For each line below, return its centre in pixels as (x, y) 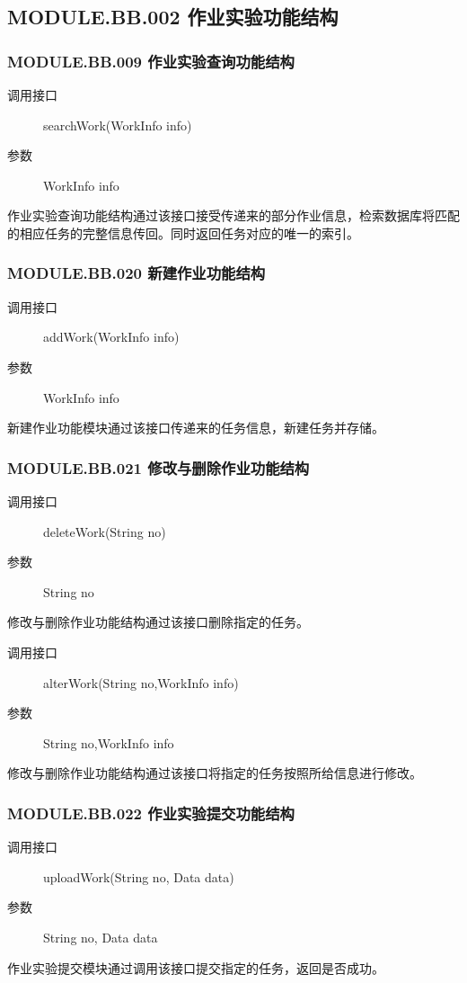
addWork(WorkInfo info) (111, 337)
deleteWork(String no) (105, 531)
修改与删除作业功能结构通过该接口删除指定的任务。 (158, 622)
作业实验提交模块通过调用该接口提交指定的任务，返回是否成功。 (196, 967)
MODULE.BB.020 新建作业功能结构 (137, 273)
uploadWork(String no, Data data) (139, 876)
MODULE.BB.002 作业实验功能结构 (173, 17)
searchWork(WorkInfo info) (118, 125)
